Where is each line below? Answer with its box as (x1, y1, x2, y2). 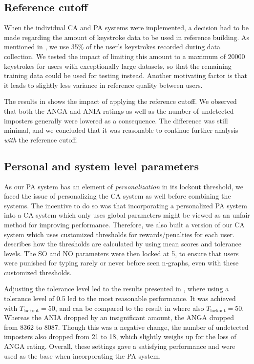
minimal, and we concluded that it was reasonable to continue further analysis (4, 125, 238, 135)
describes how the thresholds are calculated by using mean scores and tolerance (4, 239, 242, 249)
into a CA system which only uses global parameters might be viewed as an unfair (4, 210, 250, 220)
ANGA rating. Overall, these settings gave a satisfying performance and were (4, 341, 235, 351)
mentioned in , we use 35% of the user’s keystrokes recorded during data (4, 41, 221, 52)
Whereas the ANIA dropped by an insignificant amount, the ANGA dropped (4, 312, 234, 323)
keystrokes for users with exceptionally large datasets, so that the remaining (4, 61, 232, 71)
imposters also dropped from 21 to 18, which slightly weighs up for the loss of (4, 331, 236, 342)
